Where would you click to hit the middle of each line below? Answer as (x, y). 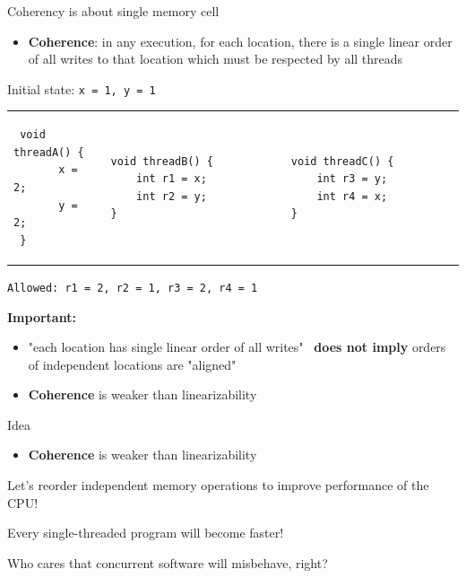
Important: (42, 316)
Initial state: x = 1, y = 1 (82, 88)
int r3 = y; (352, 179)
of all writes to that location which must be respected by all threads (216, 59)
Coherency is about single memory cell (113, 11)
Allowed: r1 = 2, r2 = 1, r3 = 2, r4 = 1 (133, 288)
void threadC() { (342, 161)
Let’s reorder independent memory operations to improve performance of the (218, 485)
